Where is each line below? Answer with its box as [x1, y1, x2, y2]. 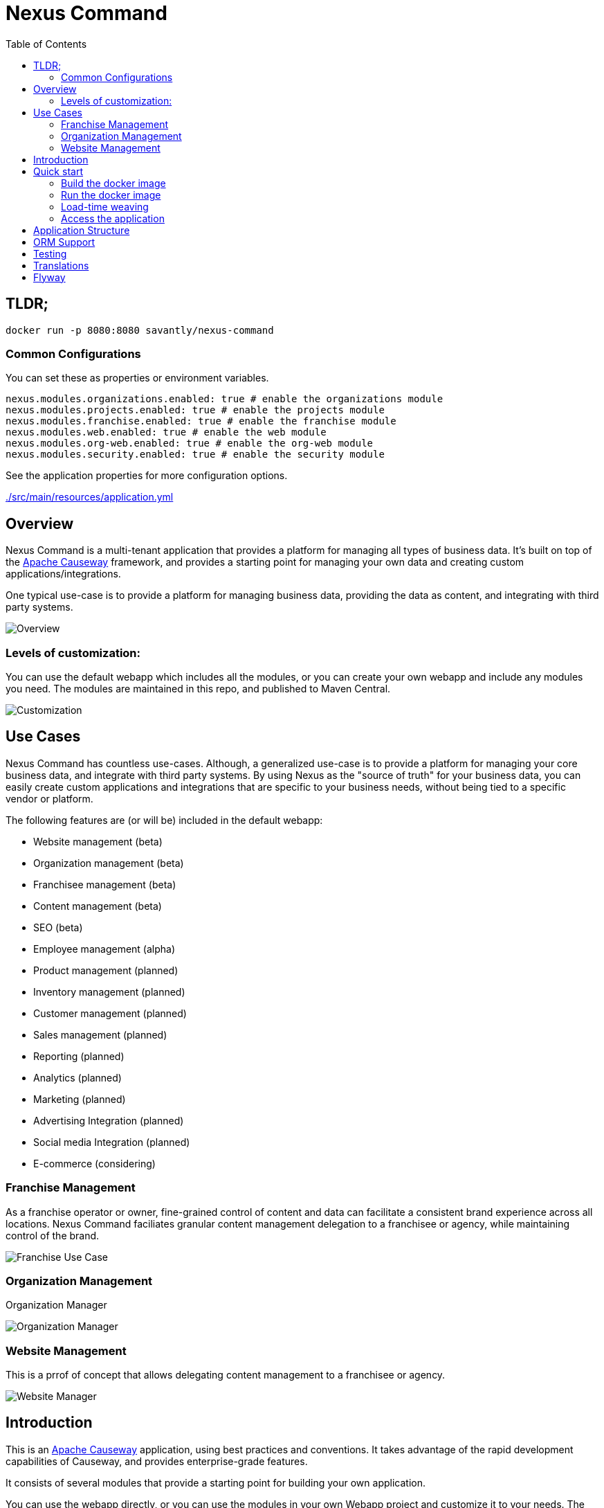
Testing [33, 247, 67, 260]
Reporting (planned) [33, 1050, 125, 1062]
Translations [33, 259, 89, 271]
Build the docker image [61, 177, 166, 189]
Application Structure [33, 224, 130, 236]
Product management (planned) [33, 964, 179, 976]
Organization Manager [6, 1299, 107, 1311]
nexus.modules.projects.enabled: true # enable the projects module [6, 404, 385, 416]
